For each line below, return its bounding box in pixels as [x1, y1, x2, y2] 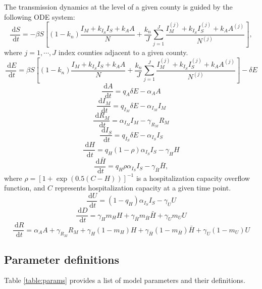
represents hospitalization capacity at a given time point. [55, 182, 231, 193]
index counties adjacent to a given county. [58, 47, 188, 58]
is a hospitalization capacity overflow [136, 172, 250, 183]
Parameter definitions [4, 251, 120, 267]
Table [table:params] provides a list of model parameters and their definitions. [4, 275, 245, 285]
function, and [4, 182, 45, 193]
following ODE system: [4, 11, 75, 22]
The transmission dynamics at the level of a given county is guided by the [4, 2, 233, 12]
